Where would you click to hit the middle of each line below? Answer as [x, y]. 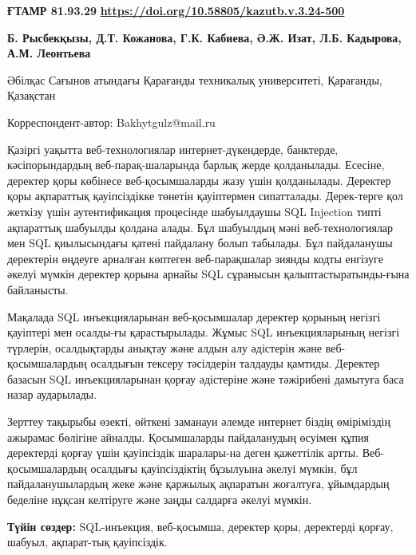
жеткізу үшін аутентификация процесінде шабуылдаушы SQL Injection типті [194, 211]
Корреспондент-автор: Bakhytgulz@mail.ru [111, 122]
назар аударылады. [52, 394]
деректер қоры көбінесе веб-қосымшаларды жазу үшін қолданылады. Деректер [199, 180]
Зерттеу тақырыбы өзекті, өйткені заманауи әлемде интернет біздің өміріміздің [199, 421]
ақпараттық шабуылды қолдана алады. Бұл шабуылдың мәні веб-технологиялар [200, 227]
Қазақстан [32, 95]
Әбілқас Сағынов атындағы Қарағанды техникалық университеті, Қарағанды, [195, 79]
